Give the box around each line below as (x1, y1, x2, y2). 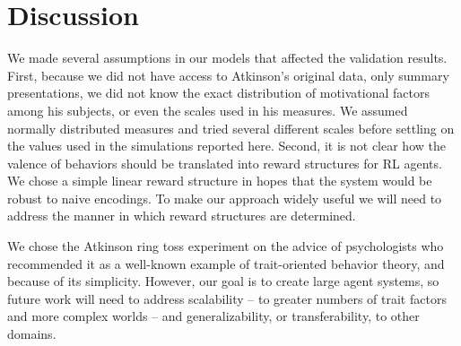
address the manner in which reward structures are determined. (7, 206, 356, 225)
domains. (7, 324, 57, 343)
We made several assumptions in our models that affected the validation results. (7, 48, 448, 67)
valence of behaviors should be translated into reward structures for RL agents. (7, 153, 442, 172)
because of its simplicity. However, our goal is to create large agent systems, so (7, 272, 439, 290)
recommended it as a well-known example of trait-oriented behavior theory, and (7, 254, 445, 272)
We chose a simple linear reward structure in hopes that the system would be (7, 171, 432, 190)
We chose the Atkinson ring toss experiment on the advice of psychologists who (7, 237, 444, 255)
